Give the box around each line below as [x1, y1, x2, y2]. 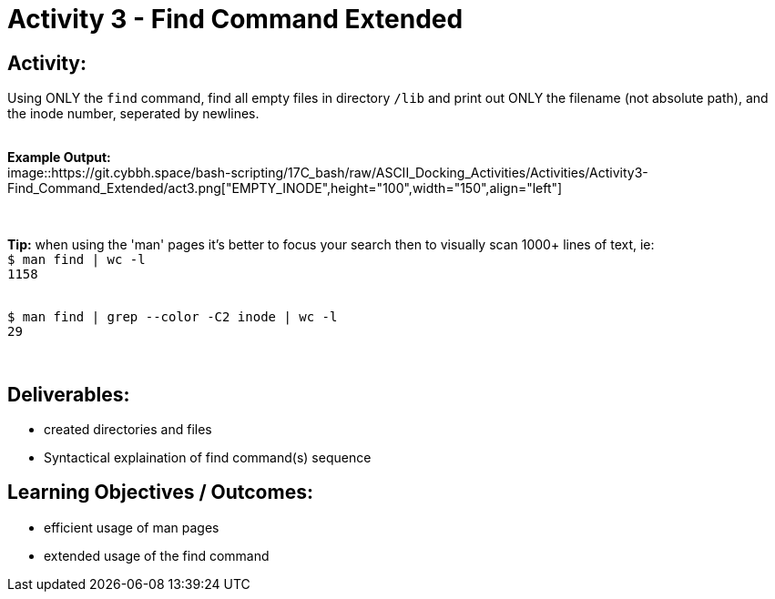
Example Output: [7, 149, 111, 166]
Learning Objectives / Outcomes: [7, 481, 313, 504]
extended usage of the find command [44, 547, 270, 563]
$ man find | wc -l [7, 252, 146, 268]
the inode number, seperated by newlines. [7, 106, 260, 122]
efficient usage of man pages [44, 519, 219, 535]
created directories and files [44, 421, 212, 438]
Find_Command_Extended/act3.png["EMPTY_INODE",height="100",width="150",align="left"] [7, 180, 563, 197]
